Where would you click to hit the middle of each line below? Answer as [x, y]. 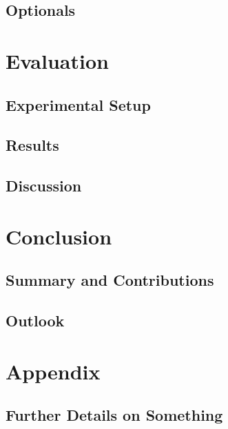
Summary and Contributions [110, 280]
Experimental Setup [78, 104]
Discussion [44, 186]
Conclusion [59, 236]
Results [32, 145]
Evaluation [57, 60]
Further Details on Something [114, 415]
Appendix [53, 371]
